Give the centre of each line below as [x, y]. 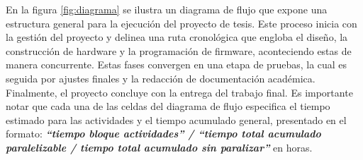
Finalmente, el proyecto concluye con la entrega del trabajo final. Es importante [179, 92]
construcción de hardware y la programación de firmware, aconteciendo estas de [179, 50]
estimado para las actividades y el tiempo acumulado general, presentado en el [176, 119]
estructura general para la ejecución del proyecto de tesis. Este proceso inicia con [181, 23]
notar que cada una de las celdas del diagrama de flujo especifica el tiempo [168, 106]
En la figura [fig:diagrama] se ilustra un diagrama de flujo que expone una [167, 9]
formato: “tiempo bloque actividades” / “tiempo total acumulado [163, 134]
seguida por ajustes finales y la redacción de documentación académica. [161, 78]
